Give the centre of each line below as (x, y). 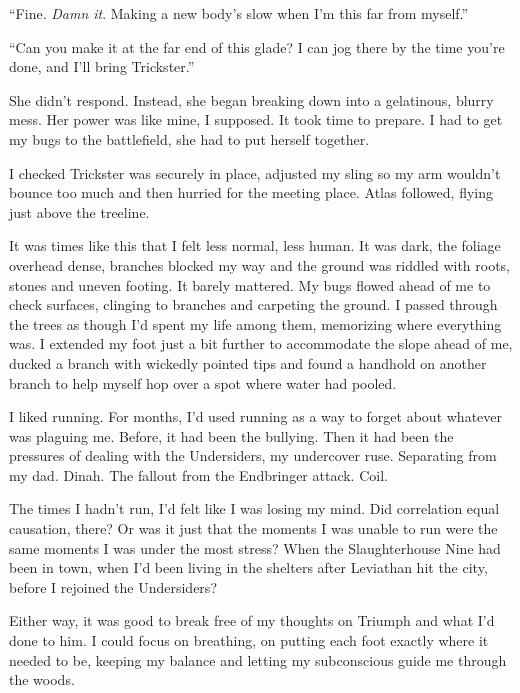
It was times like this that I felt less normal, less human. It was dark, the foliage (255, 245)
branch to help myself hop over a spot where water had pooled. (203, 382)
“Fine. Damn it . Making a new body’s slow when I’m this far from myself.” (239, 13)
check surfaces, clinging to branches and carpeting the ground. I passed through (253, 304)
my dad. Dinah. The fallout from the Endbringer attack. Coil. (198, 474)
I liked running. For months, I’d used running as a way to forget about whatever (255, 416)
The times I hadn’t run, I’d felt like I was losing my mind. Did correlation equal (254, 508)
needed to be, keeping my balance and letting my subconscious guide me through (258, 659)
